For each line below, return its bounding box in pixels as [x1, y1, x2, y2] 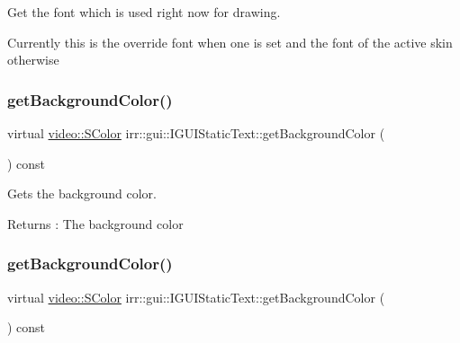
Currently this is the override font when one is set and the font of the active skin [7, 32, 453, 51]
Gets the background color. [7, 184, 157, 203]
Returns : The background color [7, 214, 184, 233]
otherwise [7, 50, 59, 69]
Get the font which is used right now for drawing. [7, 3, 281, 21]
